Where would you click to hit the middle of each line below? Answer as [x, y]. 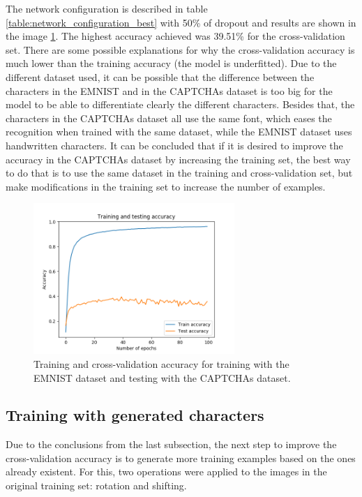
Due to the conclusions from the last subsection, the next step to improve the [171, 444]
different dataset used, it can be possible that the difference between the [160, 76]
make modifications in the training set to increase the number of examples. [166, 186]
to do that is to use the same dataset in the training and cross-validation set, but [179, 173]
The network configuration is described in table [107, 8]
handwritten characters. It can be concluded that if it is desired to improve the [174, 145]
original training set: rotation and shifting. [96, 485]
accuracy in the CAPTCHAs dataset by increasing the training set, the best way [178, 159]
